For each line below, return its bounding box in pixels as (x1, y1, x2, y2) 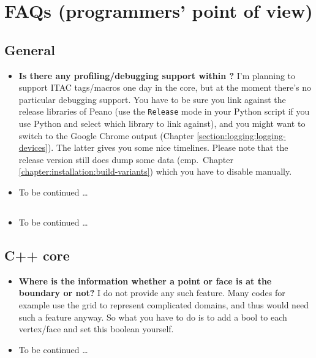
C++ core (4, 245, 70, 264)
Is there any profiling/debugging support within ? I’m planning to (18, 69, 296, 82)
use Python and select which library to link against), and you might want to (18, 117, 306, 130)
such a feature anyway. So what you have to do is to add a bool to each (18, 310, 287, 323)
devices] (18, 141, 48, 154)
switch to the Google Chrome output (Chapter (18, 129, 194, 142)
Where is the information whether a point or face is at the (18, 274, 272, 287)
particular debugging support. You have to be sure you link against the (18, 93, 286, 105)
